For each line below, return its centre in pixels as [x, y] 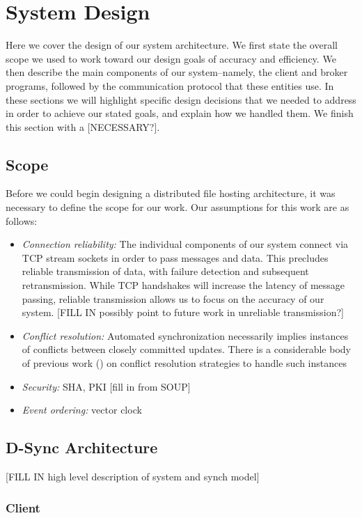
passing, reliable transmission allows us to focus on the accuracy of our [173, 298]
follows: [22, 220]
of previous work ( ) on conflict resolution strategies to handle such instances [184, 363]
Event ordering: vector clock [82, 410]
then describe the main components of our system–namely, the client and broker [177, 72]
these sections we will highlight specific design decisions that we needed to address [181, 99]
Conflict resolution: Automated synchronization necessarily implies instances [185, 335]
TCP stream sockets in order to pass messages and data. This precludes [175, 257]
